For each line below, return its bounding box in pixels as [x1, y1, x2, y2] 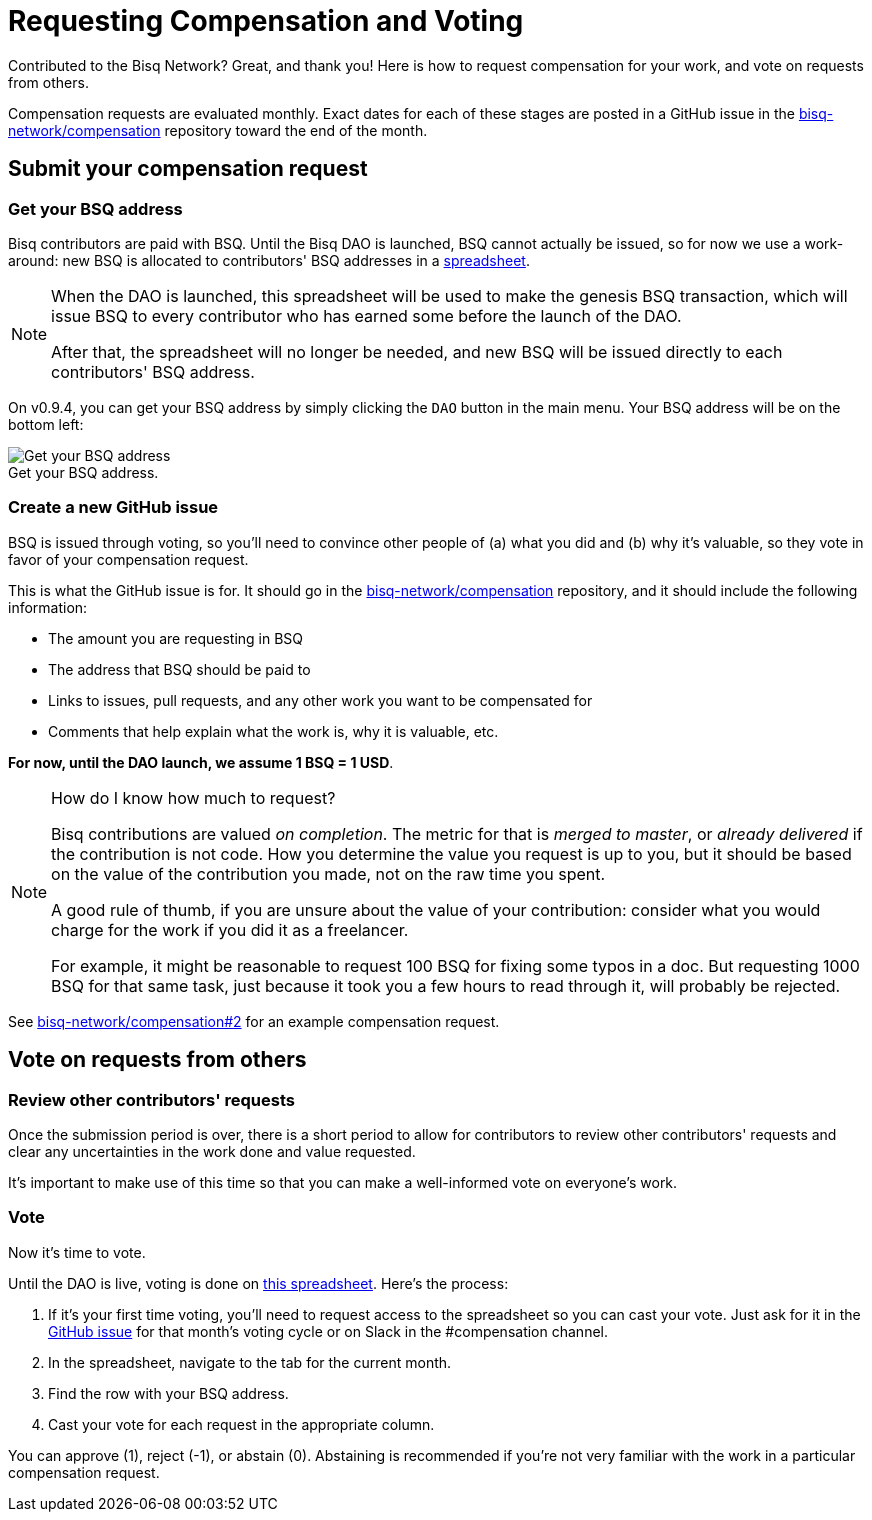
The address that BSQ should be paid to [48, 660, 311, 678]
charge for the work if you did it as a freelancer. [51, 919, 409, 940]
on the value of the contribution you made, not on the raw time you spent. [51, 863, 606, 884]
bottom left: [8, 415, 84, 433]
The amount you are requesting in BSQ [48, 629, 304, 647]
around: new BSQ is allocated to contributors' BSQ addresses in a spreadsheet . [8, 251, 530, 269]
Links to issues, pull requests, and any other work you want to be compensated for [48, 691, 593, 709]
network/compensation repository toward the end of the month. [8, 121, 428, 139]
